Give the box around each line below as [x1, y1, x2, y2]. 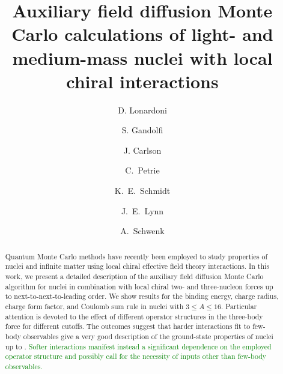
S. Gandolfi [121, 124, 163, 136]
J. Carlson [123, 143, 162, 156]
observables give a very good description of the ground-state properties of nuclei [23, 331, 273, 341]
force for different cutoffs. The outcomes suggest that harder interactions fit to [5, 321, 251, 331]
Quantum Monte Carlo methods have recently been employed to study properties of [5, 251, 268, 261]
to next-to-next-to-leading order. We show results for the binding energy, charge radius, [5, 291, 279, 301]
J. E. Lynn [121, 204, 164, 217]
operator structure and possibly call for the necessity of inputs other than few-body [5, 351, 267, 361]
